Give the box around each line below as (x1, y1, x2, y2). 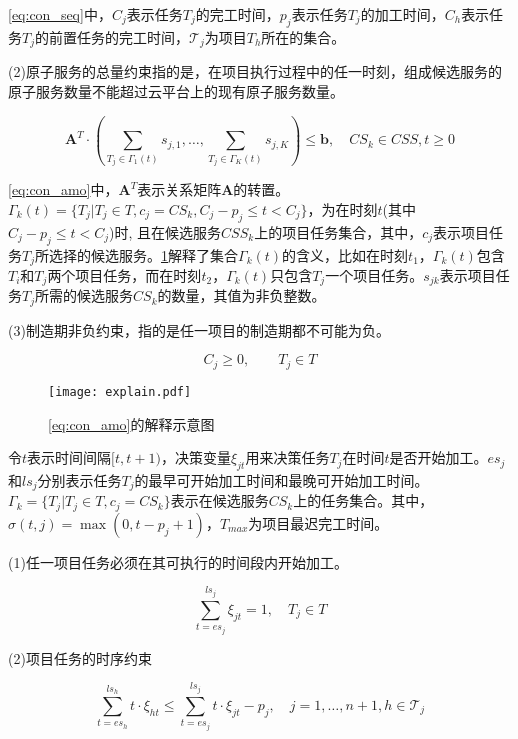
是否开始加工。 (389, 447, 488, 468)
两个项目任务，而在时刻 (47, 264, 202, 285)
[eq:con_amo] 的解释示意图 (48, 413, 215, 434)
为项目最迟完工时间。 (248, 512, 389, 533)
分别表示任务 (37, 469, 122, 490)
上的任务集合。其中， (293, 490, 434, 511)
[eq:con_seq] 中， (8, 4, 112, 24)
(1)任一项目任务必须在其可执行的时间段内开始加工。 (8, 551, 348, 572)
